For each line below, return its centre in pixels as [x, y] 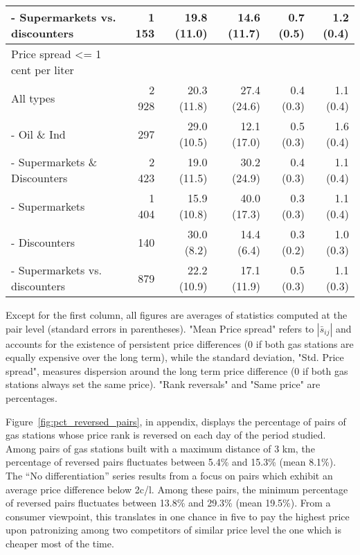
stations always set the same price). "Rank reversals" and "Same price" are [163, 384]
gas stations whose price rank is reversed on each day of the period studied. [166, 435]
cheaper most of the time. [60, 543]
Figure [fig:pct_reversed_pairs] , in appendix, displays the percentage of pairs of [176, 421]
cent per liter [43, 70]
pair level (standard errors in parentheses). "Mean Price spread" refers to [160, 328]
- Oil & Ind [38, 134]
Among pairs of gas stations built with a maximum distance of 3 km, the [160, 448]
